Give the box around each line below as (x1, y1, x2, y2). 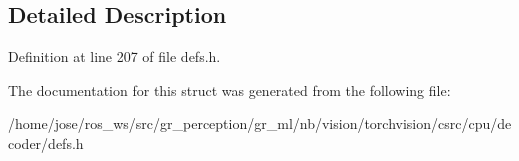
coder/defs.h (8, 132, 84, 153)
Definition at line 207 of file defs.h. (8, 46, 221, 67)
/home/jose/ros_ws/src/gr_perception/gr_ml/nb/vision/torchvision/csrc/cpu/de (8, 113, 512, 134)
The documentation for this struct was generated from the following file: (8, 79, 451, 100)
